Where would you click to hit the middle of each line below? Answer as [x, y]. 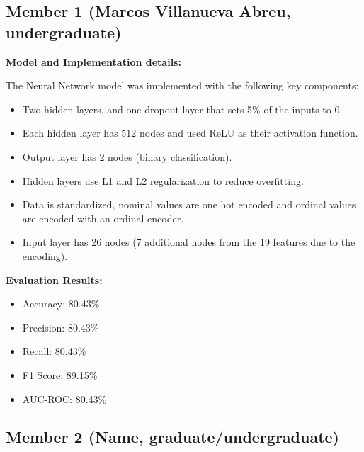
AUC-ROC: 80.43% [64, 399]
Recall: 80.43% [54, 351]
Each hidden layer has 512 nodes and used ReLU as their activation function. [190, 133]
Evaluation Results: [54, 279]
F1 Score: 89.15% [60, 374]
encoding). [45, 255]
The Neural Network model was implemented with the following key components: [182, 85]
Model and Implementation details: [93, 61]
